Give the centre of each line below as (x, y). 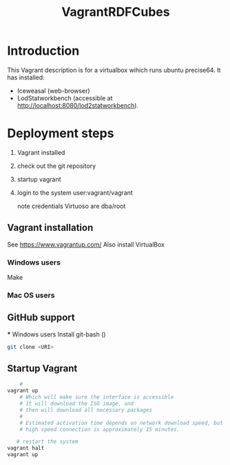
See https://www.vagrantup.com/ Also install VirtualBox (86, 244)
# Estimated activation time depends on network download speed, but (122, 423)
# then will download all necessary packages (86, 410)
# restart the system (47, 442)
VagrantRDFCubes (116, 12)
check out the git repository (56, 166)
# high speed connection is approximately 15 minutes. (100, 429)
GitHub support (41, 317)
